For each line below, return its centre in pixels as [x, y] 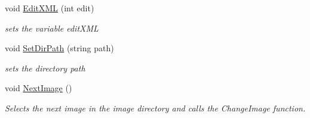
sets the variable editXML [52, 28]
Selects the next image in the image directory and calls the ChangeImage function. [155, 108]
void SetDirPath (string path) [59, 48]
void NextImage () [39, 88]
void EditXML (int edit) [50, 8]
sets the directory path [45, 68]
